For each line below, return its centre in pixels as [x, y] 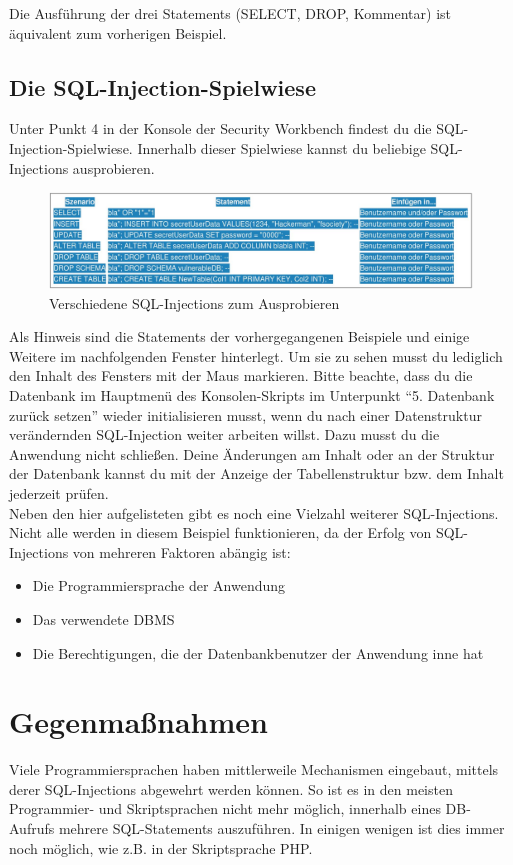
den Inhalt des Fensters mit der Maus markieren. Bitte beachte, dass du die [241, 375]
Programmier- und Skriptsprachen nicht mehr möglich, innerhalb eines [225, 808]
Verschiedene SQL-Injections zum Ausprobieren [194, 302]
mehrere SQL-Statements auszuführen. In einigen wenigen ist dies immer [281, 828]
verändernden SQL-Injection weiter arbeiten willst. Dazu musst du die [224, 434]
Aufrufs [32, 828]
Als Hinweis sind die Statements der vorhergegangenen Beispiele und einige [239, 336]
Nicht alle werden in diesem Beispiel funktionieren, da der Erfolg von [220, 532]
